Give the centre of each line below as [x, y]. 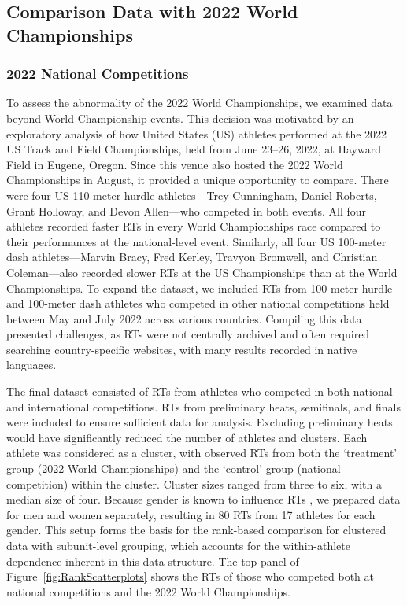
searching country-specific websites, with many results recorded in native [182, 349]
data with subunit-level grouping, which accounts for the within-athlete [178, 546]
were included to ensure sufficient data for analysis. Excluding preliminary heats [200, 422]
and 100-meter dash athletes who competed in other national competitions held [198, 303]
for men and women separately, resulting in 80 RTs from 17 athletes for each [191, 514]
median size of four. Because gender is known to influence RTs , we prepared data [203, 499]
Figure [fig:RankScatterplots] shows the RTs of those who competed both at [190, 576]
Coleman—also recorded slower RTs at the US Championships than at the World [202, 272]
